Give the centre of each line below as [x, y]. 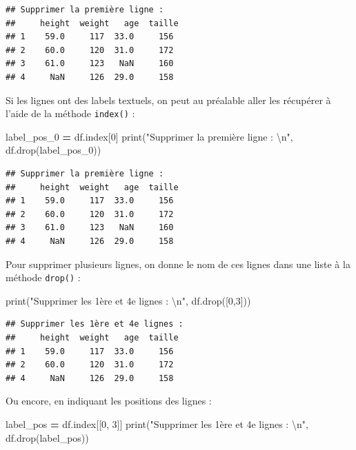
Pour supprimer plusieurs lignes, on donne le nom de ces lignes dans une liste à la [178, 264]
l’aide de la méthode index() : [70, 113]
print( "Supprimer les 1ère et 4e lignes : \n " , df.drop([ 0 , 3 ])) [128, 300]
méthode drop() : [43, 277]
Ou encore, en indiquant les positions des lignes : [109, 401]
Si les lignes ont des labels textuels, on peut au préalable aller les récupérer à [168, 100]
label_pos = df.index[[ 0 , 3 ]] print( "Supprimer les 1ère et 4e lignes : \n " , [157, 423]
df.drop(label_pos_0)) [53, 150]
